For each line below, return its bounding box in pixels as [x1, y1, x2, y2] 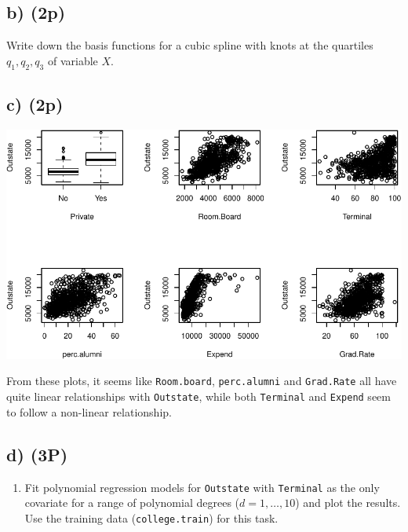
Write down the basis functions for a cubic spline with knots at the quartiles [6, 37, 373, 53]
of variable [47, 52, 98, 68]
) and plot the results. [295, 494, 401, 511]
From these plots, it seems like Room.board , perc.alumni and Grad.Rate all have [6, 372, 397, 389]
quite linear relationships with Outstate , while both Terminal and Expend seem [6, 388, 391, 405]
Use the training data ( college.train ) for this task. [24, 509, 279, 526]
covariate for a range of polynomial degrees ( [24, 494, 240, 511]
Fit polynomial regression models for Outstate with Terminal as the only [24, 479, 380, 495]
